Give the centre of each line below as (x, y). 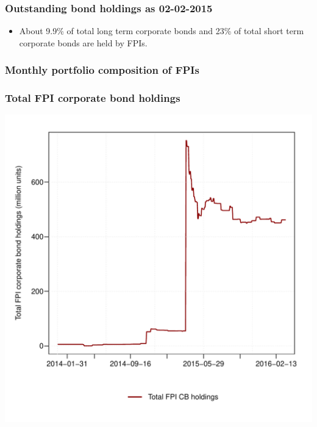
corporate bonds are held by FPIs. (83, 42)
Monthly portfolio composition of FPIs (102, 70)
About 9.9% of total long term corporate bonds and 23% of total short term (162, 31)
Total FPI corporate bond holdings (93, 98)
